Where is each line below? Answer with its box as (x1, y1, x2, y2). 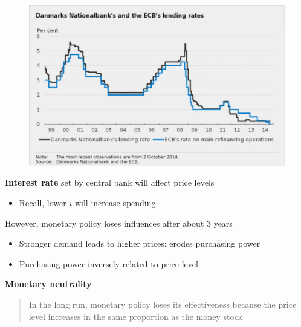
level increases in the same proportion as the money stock (28, 309, 242, 322)
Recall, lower (19, 196, 66, 209)
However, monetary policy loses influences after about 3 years (5, 216, 233, 229)
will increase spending (74, 196, 156, 209)
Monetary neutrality (5, 277, 92, 290)
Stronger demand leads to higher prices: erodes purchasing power (19, 237, 261, 250)
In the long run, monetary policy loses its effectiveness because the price (28, 297, 297, 310)
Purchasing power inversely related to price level (19, 257, 198, 270)
